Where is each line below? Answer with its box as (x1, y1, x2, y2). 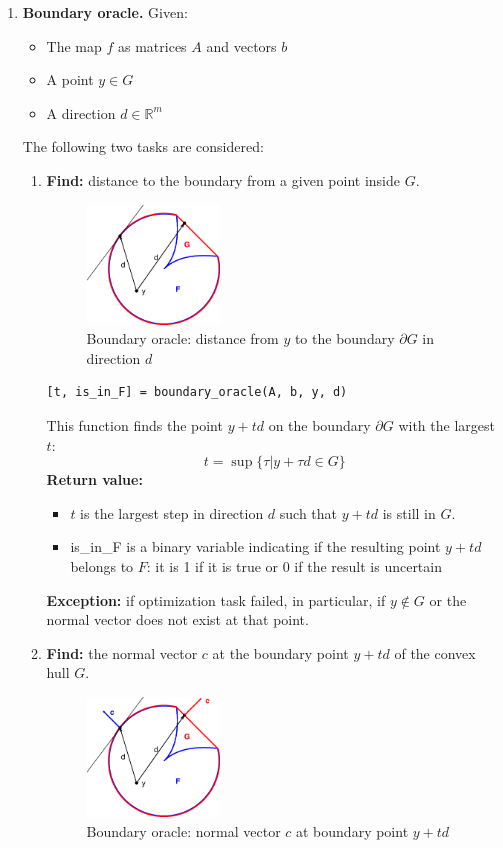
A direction (46, 102, 116, 123)
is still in (382, 502, 436, 523)
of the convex (394, 642, 476, 663)
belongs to (70, 555, 134, 576)
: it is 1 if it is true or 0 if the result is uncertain (146, 555, 442, 576)
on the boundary (268, 415, 371, 436)
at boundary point (296, 820, 409, 841)
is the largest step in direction (80, 502, 264, 523)
